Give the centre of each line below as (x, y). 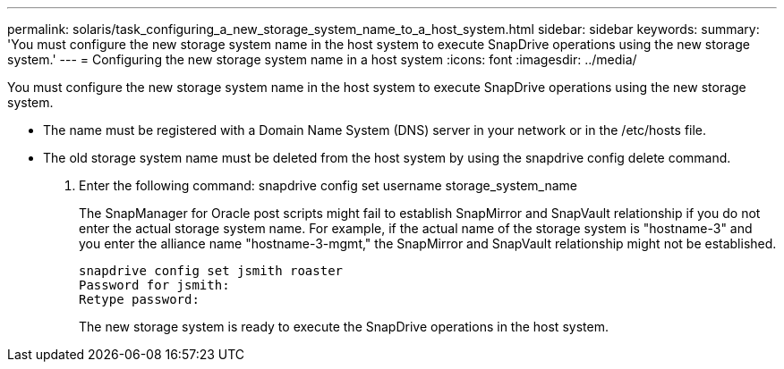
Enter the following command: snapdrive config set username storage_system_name (328, 185)
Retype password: (139, 299)
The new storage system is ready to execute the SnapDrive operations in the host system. (344, 327)
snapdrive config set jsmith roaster (211, 271)
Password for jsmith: (154, 285)
